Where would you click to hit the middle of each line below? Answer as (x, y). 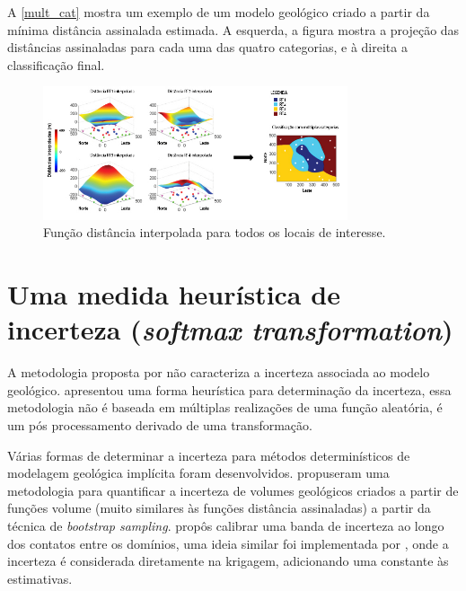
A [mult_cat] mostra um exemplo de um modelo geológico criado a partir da (219, 12)
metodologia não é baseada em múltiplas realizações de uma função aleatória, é (225, 407)
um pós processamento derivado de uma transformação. (160, 425)
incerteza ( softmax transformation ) (230, 330)
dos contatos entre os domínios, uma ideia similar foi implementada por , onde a (228, 543)
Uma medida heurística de (174, 294)
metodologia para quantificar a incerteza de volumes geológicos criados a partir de (233, 490)
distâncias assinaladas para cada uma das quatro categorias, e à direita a (207, 47)
